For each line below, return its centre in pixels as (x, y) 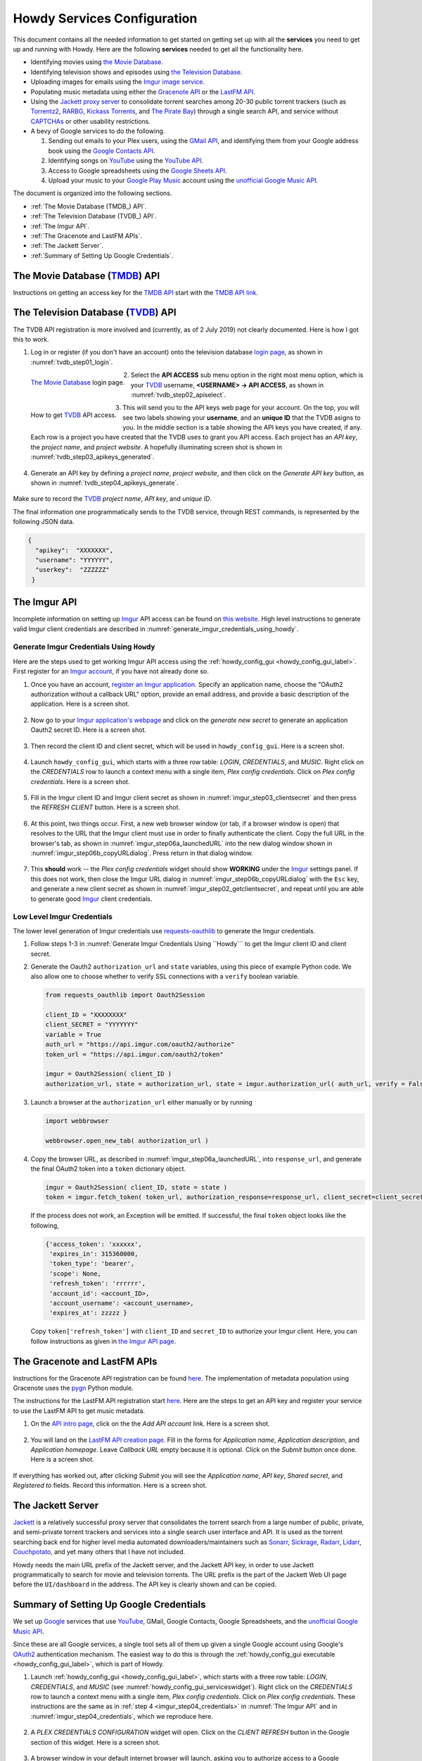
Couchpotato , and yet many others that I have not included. (99, 1552)
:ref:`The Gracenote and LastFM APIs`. (86, 235)
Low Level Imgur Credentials (63, 917)
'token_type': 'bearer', (92, 1264)
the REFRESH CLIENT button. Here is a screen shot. (105, 807)
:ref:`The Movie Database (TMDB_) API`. (89, 206)
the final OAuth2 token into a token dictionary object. (108, 1169)
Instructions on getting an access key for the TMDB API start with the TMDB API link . (136, 292)
